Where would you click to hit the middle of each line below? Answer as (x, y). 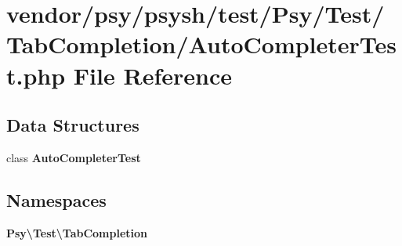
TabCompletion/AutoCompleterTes (202, 44)
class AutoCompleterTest (74, 157)
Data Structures (73, 125)
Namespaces (56, 199)
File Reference (152, 75)
